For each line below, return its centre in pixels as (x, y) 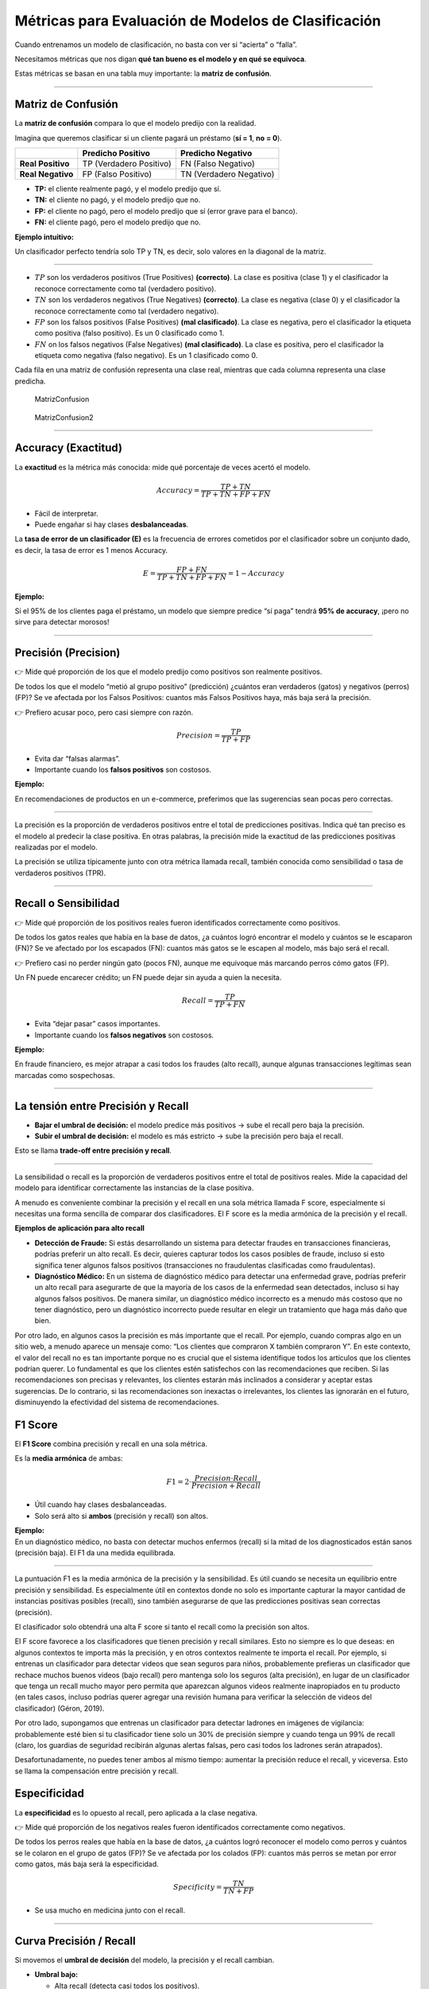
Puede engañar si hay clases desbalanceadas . (112, 524)
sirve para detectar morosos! (62, 622)
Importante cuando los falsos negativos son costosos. (124, 1035)
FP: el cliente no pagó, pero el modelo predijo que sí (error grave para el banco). (166, 211)
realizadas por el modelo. (56, 847)
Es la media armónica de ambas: (69, 1458)
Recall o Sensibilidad (67, 903)
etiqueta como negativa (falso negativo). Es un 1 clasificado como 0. (146, 356)
